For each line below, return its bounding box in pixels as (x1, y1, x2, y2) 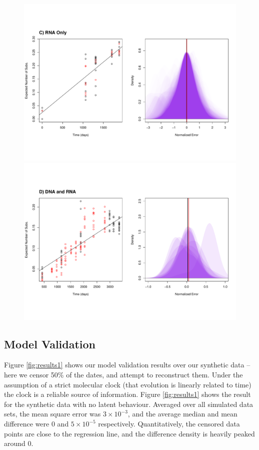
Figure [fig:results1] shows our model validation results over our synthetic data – (4, 359, 250, 370)
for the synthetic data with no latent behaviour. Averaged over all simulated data (4, 398, 253, 409)
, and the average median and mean (127, 408, 237, 419)
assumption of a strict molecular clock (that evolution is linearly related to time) (4, 379, 251, 389)
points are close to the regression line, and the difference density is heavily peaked (4, 428, 255, 438)
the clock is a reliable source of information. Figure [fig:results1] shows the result (4, 389, 251, 399)
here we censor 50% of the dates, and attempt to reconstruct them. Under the (4, 369, 243, 380)
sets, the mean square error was (4, 408, 101, 419)
